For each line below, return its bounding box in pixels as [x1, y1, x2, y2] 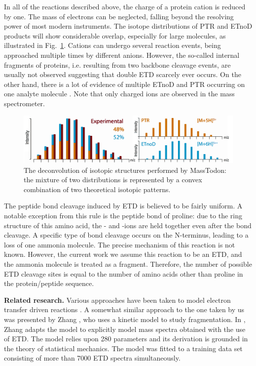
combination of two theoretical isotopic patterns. [24, 184, 171, 194]
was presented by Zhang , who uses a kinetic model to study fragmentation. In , [4, 314, 246, 324]
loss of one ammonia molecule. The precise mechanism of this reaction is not [4, 239, 235, 249]
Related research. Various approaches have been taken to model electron [4, 294, 231, 305]
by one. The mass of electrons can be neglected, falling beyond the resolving [4, 11, 234, 21]
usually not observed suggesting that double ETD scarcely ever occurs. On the [4, 69, 241, 80]
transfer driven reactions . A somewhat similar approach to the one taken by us [4, 304, 245, 315]
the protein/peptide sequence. [4, 278, 94, 288]
